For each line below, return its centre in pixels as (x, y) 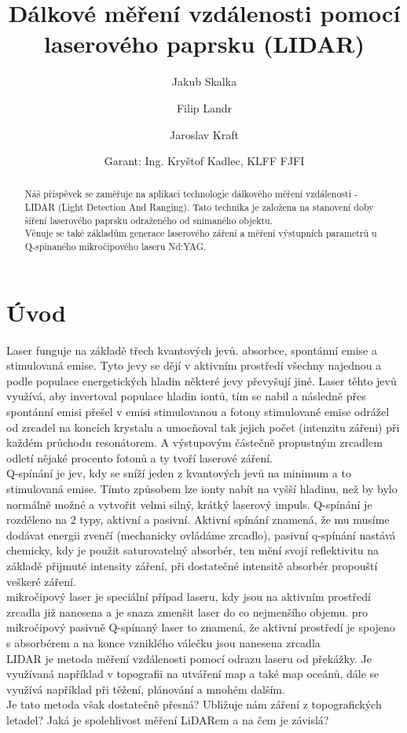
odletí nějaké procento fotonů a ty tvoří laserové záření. (139, 457)
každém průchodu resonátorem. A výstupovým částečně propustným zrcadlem (194, 442)
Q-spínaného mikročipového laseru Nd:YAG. (115, 247)
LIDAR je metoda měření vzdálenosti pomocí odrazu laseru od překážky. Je (189, 658)
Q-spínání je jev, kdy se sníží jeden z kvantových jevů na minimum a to (179, 473)
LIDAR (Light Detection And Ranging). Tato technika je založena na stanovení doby (199, 207)
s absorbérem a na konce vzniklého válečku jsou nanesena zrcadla (163, 642)
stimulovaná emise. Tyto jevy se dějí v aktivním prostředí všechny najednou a (194, 365)
